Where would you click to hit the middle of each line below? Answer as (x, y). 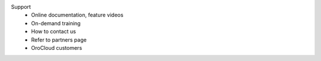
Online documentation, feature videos (77, 15)
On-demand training (56, 23)
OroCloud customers (57, 48)
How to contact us (54, 32)
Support (21, 7)
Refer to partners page (59, 40)
